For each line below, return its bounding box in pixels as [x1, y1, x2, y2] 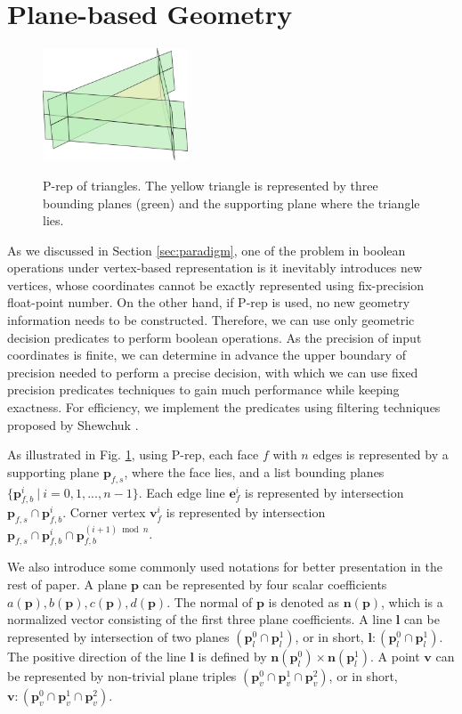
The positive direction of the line [7, 646, 186, 665]
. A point [370, 646, 420, 665]
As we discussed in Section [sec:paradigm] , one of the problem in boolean [7, 240, 406, 259]
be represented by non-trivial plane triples [7, 666, 237, 685]
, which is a [381, 592, 443, 611]
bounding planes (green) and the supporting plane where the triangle [43, 193, 420, 212]
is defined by [198, 646, 267, 665]
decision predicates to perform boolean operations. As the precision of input [7, 328, 422, 346]
